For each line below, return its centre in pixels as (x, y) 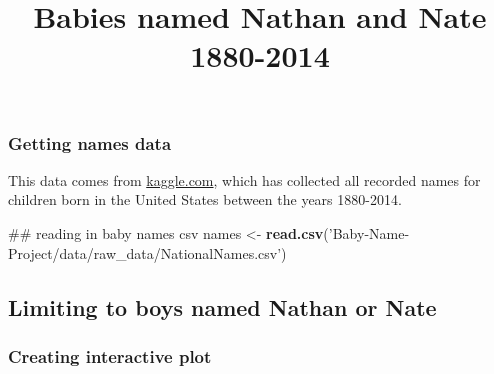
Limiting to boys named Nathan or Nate (222, 306)
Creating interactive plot (110, 355)
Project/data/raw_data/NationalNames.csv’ (145, 252)
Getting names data (90, 142)
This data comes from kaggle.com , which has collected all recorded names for (244, 179)
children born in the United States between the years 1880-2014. (205, 199)
